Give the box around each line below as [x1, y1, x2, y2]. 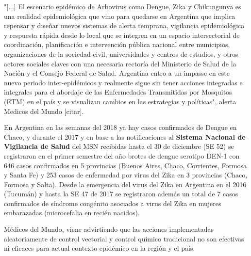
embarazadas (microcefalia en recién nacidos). [4, 208, 140, 218]
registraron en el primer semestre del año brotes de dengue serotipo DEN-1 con [4, 150, 240, 160]
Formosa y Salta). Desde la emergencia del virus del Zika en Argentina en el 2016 [4, 179, 247, 189]
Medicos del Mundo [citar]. [4, 106, 84, 116]
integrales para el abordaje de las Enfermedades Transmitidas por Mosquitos [4, 87, 232, 97]
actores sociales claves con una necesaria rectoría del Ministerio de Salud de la [4, 58, 236, 68]
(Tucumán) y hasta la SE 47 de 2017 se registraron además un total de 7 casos [4, 189, 238, 199]
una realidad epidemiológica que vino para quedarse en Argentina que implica [4, 11, 235, 21]
